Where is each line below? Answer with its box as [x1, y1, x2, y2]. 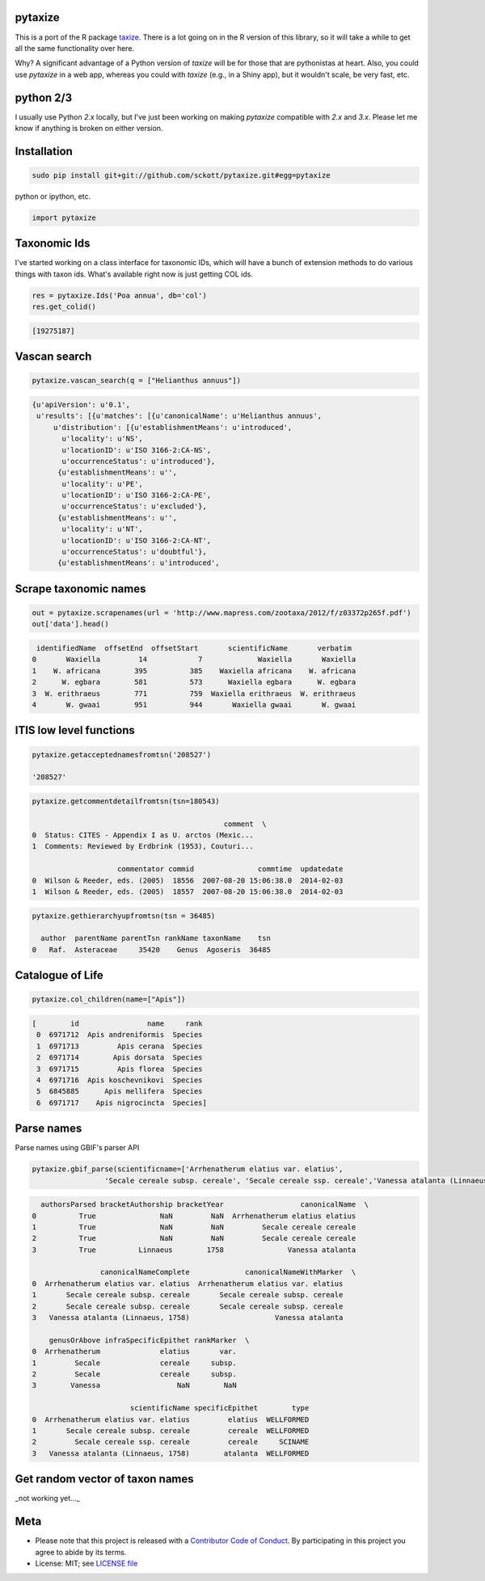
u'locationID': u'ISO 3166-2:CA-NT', [61, 536, 212, 545]
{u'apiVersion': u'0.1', [32, 400, 131, 409]
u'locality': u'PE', [61, 479, 143, 488]
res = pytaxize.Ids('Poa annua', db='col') [32, 291, 208, 300]
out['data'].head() [32, 619, 109, 629]
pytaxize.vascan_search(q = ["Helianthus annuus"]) [32, 376, 242, 386]
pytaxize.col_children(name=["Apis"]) [32, 995, 186, 1004]
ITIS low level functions [15, 723, 135, 737]
